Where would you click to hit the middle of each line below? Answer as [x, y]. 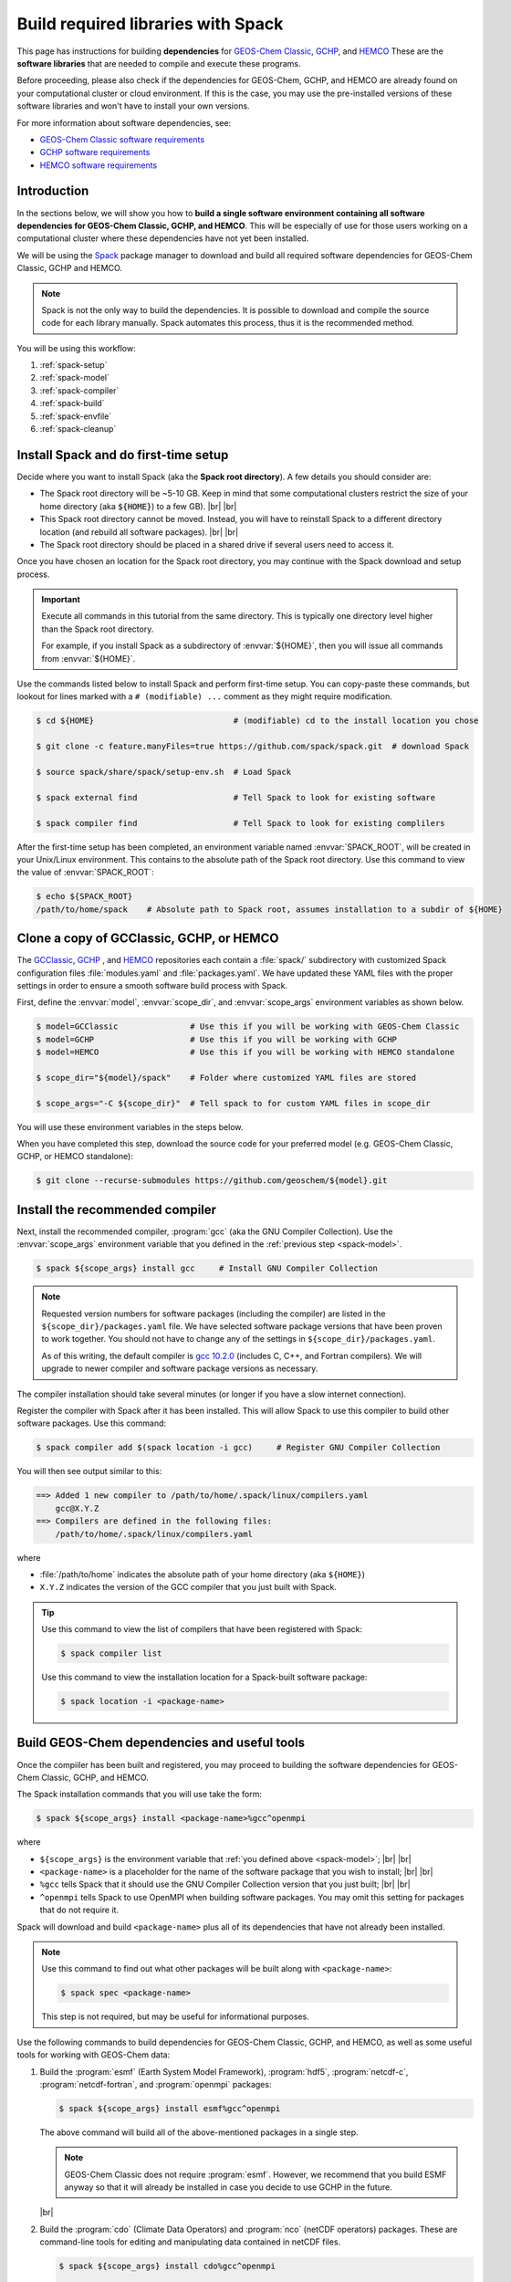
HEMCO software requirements [99, 165]
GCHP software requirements [95, 152]
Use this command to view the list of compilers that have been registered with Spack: [202, 1629]
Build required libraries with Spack [150, 24]
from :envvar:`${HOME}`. [89, 658]
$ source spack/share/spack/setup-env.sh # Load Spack [164, 772]
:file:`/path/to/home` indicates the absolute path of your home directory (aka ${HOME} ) [202, 1574]
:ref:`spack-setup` [73, 365]
